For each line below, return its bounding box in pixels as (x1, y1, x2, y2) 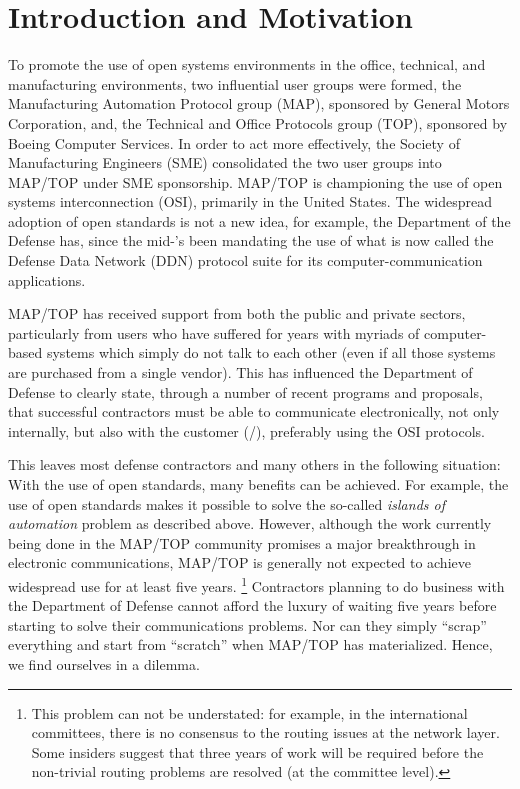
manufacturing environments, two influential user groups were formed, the (8, 73, 462, 94)
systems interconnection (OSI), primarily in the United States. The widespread (8, 191, 492, 212)
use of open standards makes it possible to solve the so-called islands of (8, 493, 445, 514)
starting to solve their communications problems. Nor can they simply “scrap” (8, 614, 487, 635)
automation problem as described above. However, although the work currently (8, 513, 492, 534)
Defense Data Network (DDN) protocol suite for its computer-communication (8, 250, 483, 271)
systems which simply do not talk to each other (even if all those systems (46, 342, 496, 363)
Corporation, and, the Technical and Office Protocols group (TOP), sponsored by (8, 112, 508, 133)
